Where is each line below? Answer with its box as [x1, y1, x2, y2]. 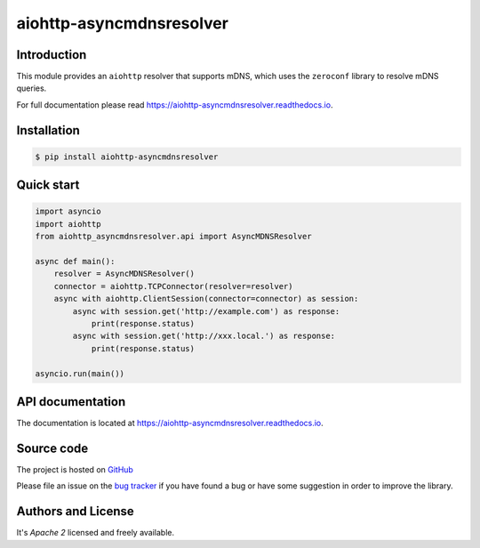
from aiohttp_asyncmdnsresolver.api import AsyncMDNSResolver [35, 231, 312, 242]
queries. [16, 83, 47, 93]
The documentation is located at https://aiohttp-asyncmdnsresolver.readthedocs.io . [16, 418, 324, 429]
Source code [16, 440, 89, 455]
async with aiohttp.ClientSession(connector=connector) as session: [53, 294, 359, 304]
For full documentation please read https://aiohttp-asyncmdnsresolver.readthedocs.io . [16, 99, 333, 110]
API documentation [16, 394, 126, 409]
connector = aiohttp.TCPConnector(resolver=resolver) [53, 281, 293, 291]
